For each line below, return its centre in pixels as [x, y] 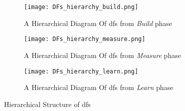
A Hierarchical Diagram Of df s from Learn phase [99, 87]
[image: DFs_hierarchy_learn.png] [81, 71]
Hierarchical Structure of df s [47, 104]
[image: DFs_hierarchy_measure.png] [85, 39]
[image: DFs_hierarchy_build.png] [81, 7]
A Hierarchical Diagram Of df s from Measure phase [102, 55]
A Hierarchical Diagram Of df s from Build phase [98, 23]
